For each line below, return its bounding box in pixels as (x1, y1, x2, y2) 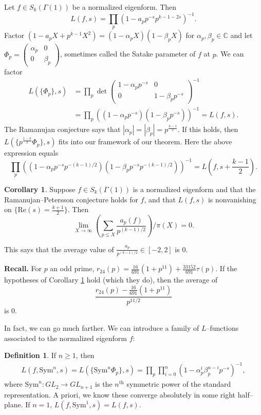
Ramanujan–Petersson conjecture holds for (4, 194, 138, 204)
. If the (215, 263, 237, 274)
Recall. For (4, 263, 42, 274)
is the (95, 379, 113, 389)
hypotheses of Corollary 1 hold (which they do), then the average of (4, 274, 218, 285)
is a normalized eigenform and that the (133, 184, 256, 195)
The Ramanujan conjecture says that (4, 124, 121, 135)
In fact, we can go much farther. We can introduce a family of (4, 322, 199, 333)
